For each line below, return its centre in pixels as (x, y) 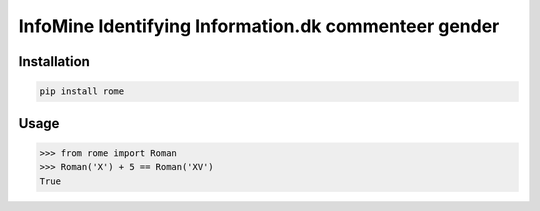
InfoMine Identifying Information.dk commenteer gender (259, 26)
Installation (54, 61)
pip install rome (82, 91)
